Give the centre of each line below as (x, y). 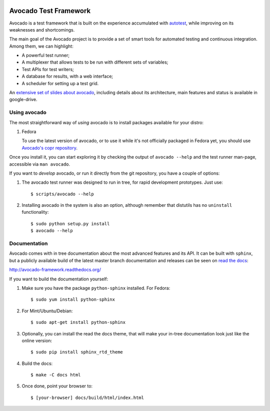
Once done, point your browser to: (57, 386)
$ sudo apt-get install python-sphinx (78, 322)
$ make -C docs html (56, 375)
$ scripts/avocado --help (62, 194)
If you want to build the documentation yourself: (59, 279)
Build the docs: (37, 363)
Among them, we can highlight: (41, 46)
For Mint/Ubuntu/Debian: (47, 311)
